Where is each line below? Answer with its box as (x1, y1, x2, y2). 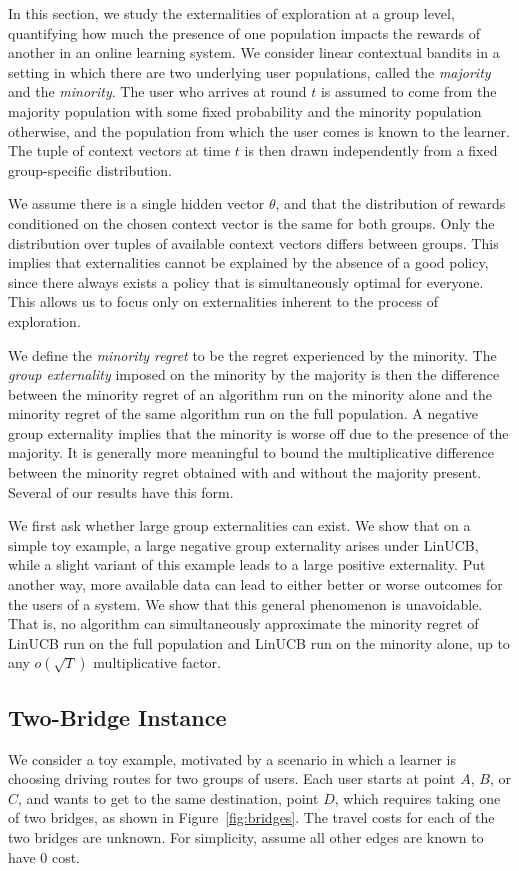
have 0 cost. (8, 846, 81, 867)
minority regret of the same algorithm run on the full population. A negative (8, 403, 479, 424)
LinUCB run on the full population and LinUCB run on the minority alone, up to (8, 632, 510, 653)
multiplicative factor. (93, 652, 221, 673)
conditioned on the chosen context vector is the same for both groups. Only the (8, 212, 495, 233)
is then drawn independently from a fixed (244, 140, 498, 161)
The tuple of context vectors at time (8, 140, 231, 161)
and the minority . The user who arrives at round (8, 81, 307, 102)
